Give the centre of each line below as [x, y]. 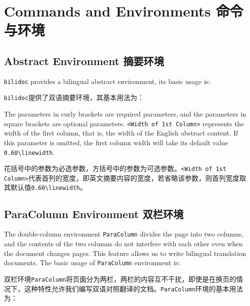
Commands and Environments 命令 [124, 11]
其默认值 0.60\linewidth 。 [45, 187]
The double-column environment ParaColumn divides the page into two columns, [124, 234]
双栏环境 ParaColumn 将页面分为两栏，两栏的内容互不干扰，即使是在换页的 [120, 279]
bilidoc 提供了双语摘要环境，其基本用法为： [74, 97]
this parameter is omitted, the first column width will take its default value [116, 142]
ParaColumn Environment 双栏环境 [94, 213]
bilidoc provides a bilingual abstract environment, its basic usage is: [107, 81]
